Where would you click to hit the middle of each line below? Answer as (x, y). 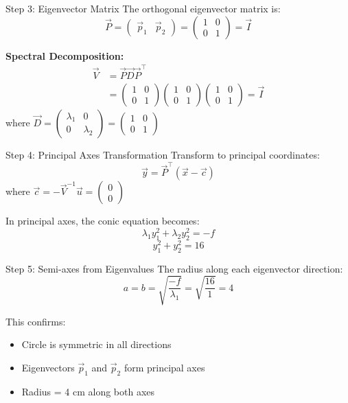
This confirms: (36, 321)
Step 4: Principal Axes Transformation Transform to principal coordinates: (163, 154)
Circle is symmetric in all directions (96, 344)
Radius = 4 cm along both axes (88, 391)
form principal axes (164, 367)
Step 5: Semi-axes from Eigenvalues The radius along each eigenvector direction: (174, 268)
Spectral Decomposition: (65, 55)
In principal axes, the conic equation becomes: (103, 221)
